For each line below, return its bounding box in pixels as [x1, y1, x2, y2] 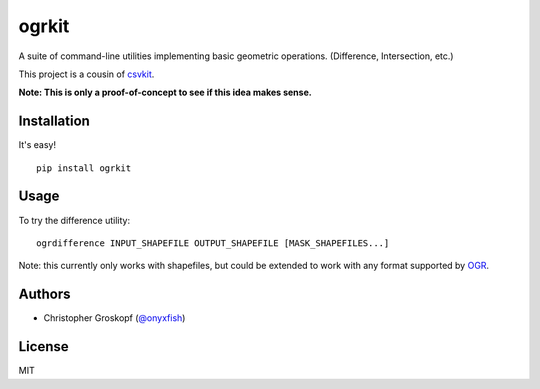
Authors [18, 286, 71, 303]
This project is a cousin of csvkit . [18, 68, 155, 80]
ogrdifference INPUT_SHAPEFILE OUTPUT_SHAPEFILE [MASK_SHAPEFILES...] [36, 237, 390, 249]
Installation [18, 113, 90, 130]
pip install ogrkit [36, 162, 132, 174]
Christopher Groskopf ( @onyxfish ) [43, 312, 186, 324]
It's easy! [18, 139, 57, 151]
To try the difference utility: [18, 214, 130, 226]
